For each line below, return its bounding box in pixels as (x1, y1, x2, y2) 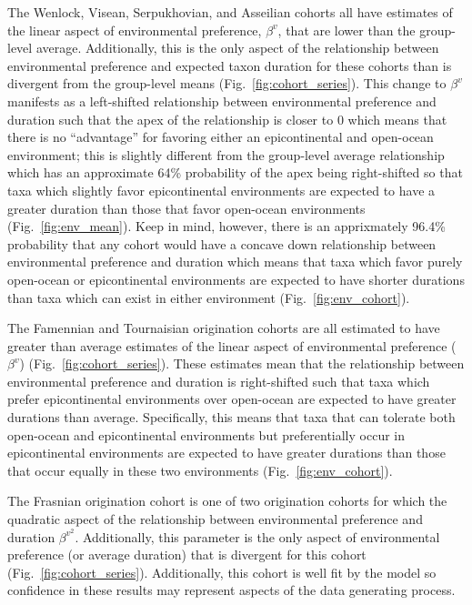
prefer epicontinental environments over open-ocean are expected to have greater (7, 389, 457, 408)
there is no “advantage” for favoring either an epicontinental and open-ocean (7, 127, 434, 146)
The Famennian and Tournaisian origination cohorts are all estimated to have (7, 318, 440, 338)
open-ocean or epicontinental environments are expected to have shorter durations (7, 269, 465, 288)
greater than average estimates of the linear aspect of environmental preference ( (7, 336, 457, 355)
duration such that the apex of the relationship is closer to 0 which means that (7, 109, 447, 128)
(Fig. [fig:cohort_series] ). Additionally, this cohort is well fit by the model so (7, 562, 437, 581)
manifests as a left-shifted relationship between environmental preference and (7, 91, 437, 110)
